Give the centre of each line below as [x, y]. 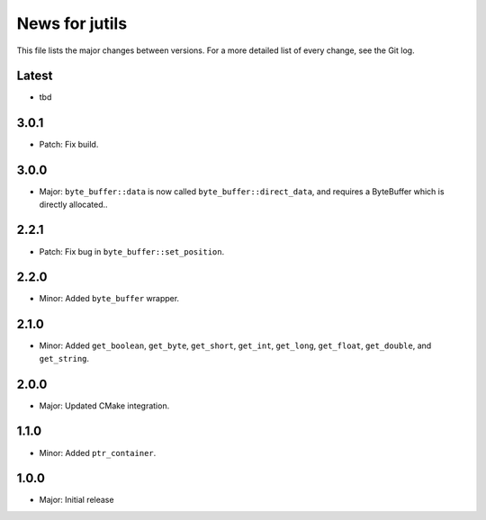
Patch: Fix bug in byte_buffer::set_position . [132, 251]
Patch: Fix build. [69, 145]
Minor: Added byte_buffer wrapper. [109, 299]
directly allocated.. [73, 204]
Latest [35, 76]
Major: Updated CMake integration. [104, 406]
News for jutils [72, 23]
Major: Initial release [76, 500]
